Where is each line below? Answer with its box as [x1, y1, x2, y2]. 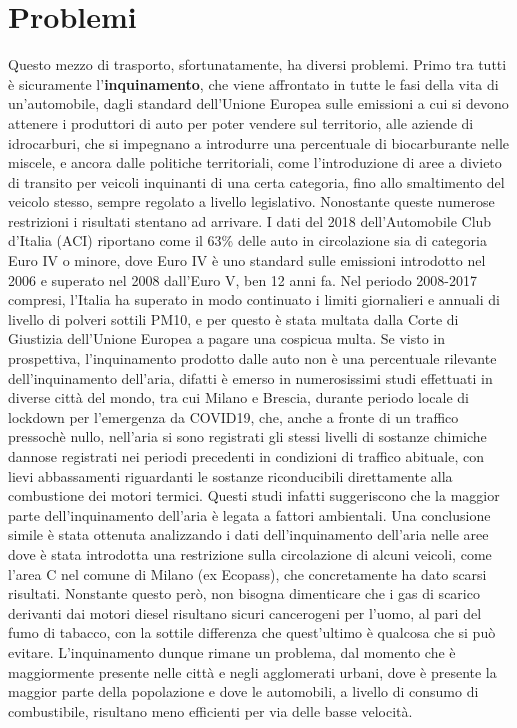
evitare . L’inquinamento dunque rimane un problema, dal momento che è [8, 641, 456, 662]
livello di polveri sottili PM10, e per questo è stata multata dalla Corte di [8, 308, 459, 329]
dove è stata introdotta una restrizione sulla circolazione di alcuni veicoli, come [8, 543, 492, 564]
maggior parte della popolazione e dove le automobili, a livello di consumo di [8, 681, 479, 702]
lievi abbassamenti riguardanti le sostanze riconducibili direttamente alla [8, 465, 453, 486]
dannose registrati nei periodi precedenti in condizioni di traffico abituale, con [8, 446, 484, 466]
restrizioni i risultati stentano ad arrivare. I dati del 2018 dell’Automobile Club [8, 210, 492, 231]
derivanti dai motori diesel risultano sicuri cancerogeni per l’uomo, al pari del [8, 602, 482, 623]
